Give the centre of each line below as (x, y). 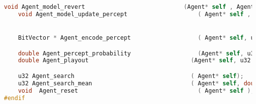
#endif (15, 98)
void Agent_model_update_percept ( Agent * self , (134, 14)
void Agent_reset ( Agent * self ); (136, 91)
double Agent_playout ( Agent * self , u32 (134, 61)
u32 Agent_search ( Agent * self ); (131, 76)
